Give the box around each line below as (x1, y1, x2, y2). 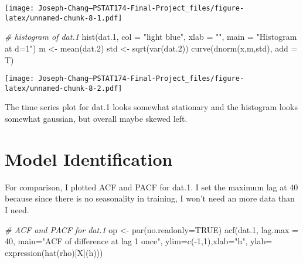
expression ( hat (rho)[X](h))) (5, 246, 103, 258)
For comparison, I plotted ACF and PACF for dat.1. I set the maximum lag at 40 (5, 180, 298, 193)
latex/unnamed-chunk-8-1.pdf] (5, 13, 122, 22)
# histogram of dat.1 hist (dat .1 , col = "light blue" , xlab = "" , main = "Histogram (5, 30, 297, 43)
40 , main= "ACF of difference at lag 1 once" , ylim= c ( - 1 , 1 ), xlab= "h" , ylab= (5, 235, 273, 247)
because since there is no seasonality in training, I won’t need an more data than (5, 192, 295, 204)
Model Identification (5, 146, 173, 170)
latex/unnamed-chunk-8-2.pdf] (5, 84, 122, 93)
